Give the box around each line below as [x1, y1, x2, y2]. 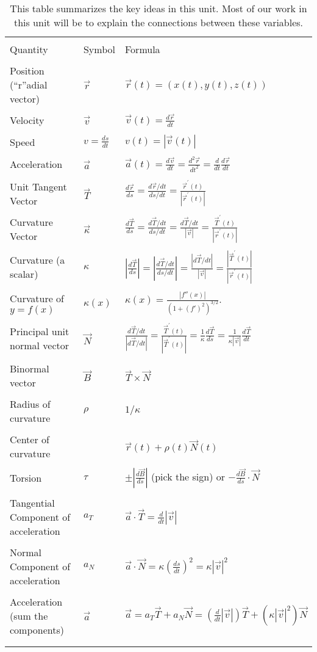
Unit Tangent [10, 179, 67, 194]
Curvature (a [10, 253, 65, 267]
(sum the [10, 608, 48, 623]
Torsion [10, 471, 42, 485]
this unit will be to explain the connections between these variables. [13, 15, 304, 29]
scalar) [10, 267, 38, 281]
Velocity [10, 113, 45, 127]
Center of [10, 432, 49, 446]
